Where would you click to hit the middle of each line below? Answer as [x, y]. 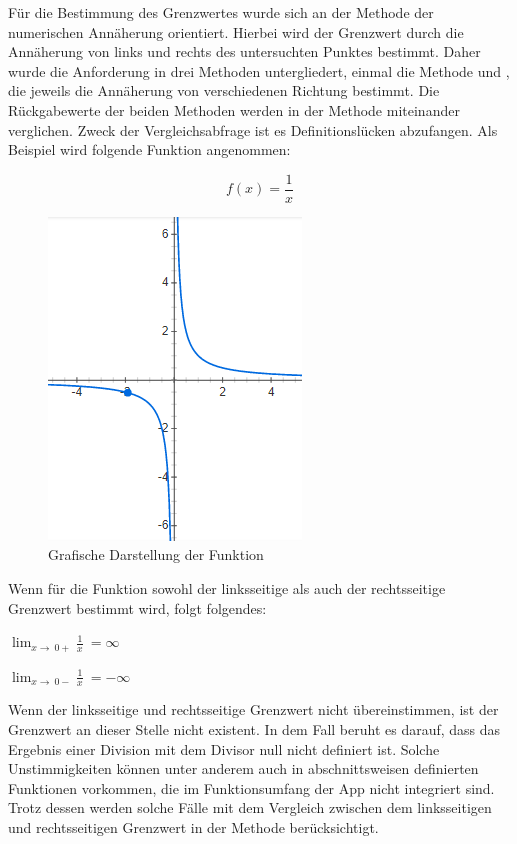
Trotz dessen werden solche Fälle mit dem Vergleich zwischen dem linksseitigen [250, 807]
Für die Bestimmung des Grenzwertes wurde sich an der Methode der [221, 12]
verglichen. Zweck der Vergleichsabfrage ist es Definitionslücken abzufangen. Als [253, 129]
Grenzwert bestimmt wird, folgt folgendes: [137, 607]
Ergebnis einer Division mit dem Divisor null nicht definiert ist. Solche [224, 748]
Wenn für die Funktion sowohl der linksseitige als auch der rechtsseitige [227, 588]
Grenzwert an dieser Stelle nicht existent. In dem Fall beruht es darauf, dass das [254, 729]
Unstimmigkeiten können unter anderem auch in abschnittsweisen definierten [243, 768]
